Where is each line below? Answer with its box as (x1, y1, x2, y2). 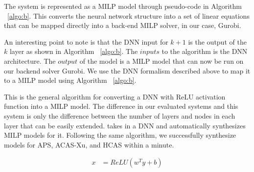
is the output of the (188, 36, 247, 47)
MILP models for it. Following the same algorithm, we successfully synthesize (4, 130, 236, 140)
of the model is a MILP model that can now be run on (79, 55, 244, 66)
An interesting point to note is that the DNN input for (4, 36, 168, 47)
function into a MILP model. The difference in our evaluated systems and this (4, 101, 238, 111)
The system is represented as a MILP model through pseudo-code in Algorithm (4, 1, 242, 11)
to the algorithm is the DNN (162, 46, 248, 56)
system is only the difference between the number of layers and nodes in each (4, 110, 235, 121)
